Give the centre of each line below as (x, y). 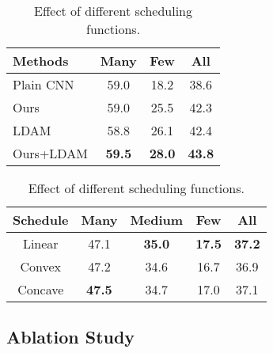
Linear (40, 243)
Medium (157, 220)
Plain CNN (44, 84)
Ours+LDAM (50, 153)
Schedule (41, 220)
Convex (41, 266)
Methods (41, 61)
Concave (41, 289)
